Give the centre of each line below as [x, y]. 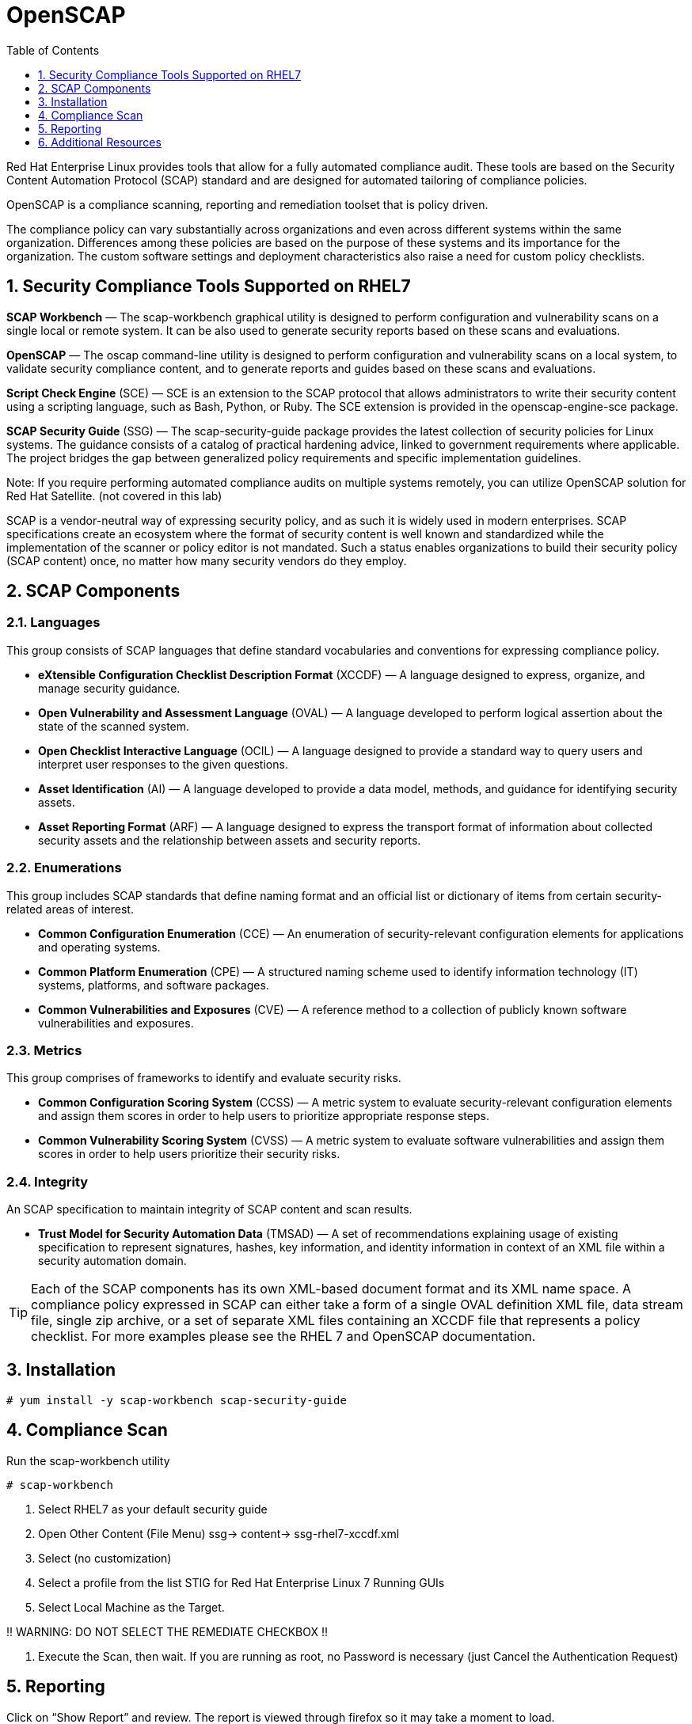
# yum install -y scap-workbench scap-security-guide [177, 1400]
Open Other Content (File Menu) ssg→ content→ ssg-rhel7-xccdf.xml [219, 1533]
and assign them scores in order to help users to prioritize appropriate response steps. [264, 1116]
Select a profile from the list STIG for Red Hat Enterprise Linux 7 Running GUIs [241, 1582]
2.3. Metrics [44, 1050]
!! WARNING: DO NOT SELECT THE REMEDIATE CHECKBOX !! [167, 1631]
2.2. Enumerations [64, 868]
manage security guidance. [109, 688]
